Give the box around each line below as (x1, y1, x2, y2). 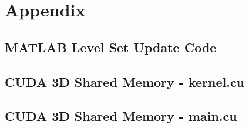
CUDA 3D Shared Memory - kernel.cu (5, 72, 245, 90)
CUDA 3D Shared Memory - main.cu (5, 107, 237, 125)
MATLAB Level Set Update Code (5, 38, 217, 56)
